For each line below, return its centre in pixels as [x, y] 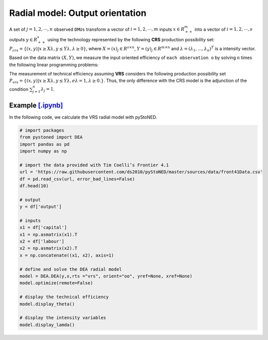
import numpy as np [43, 151]
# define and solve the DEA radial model [71, 269]
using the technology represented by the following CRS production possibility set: [131, 39]
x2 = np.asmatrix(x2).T [49, 248]
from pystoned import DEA [51, 137]
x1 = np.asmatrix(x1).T [49, 234]
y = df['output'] [41, 207]
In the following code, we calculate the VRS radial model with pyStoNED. [83, 117]
